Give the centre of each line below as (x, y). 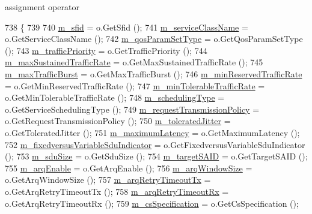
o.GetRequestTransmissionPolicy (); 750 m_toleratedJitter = (118, 121)
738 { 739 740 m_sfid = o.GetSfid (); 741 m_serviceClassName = (127, 27)
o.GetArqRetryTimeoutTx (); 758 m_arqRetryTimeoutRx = (117, 191)
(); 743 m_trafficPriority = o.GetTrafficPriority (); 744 (106, 50)
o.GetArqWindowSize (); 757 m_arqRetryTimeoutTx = (108, 180)
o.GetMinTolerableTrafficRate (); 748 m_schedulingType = (115, 97)
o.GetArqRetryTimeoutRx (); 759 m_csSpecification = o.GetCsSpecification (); (152, 203)
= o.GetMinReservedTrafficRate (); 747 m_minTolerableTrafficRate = (135, 85)
